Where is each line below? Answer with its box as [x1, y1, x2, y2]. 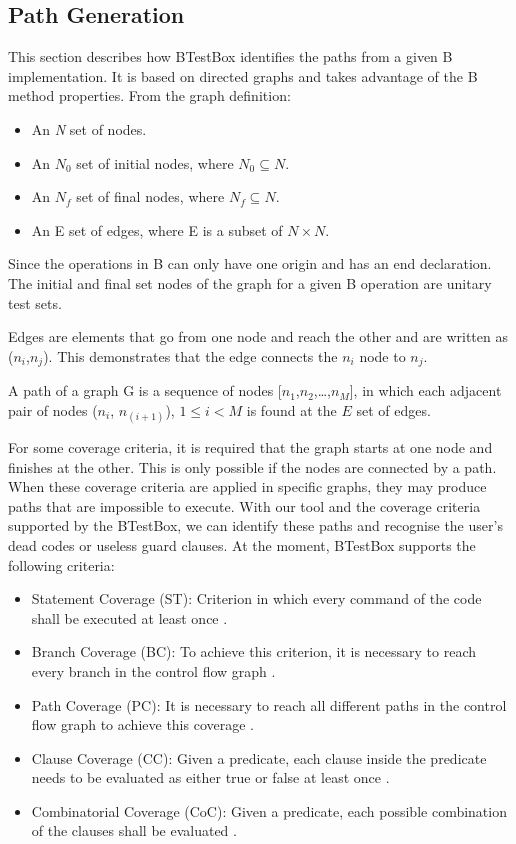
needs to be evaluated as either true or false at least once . [31, 767, 390, 788]
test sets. [8, 292, 62, 313]
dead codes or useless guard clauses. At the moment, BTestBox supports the [8, 534, 476, 555]
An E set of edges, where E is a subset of [31, 219, 283, 240]
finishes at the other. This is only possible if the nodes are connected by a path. [8, 456, 497, 477]
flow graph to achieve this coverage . [31, 714, 254, 735]
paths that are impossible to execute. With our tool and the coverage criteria [8, 495, 481, 516]
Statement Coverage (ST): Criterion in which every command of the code [31, 588, 482, 609]
